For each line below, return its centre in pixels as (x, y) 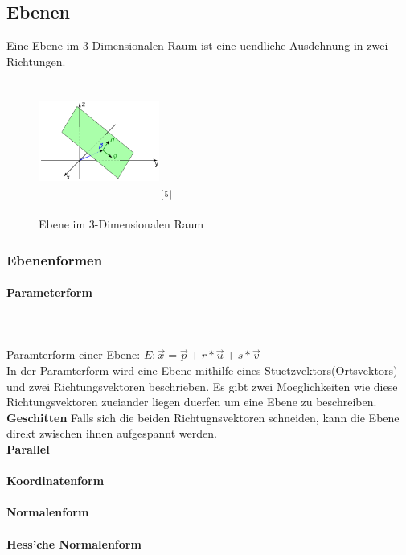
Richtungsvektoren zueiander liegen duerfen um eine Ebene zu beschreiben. (192, 402)
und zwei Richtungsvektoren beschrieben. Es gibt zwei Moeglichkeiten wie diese (202, 386)
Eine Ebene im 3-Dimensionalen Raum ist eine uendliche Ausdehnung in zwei (197, 45)
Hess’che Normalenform (74, 543)
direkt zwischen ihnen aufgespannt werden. (112, 433)
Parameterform (49, 292)
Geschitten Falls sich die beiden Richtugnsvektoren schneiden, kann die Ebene (203, 417)
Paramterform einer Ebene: (74, 354)
